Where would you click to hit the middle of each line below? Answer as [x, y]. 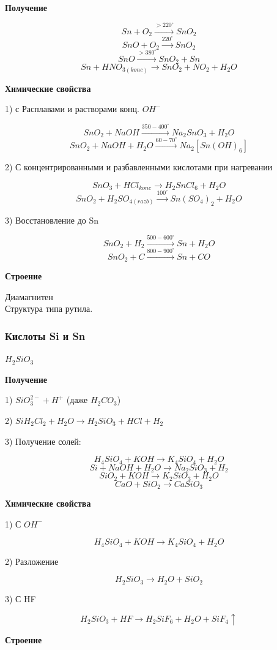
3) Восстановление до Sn [52, 220]
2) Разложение [32, 561]
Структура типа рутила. [49, 308]
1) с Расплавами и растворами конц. [72, 109]
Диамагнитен [29, 296]
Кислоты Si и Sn [45, 335]
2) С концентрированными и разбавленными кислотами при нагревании [139, 167]
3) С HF [20, 598]
